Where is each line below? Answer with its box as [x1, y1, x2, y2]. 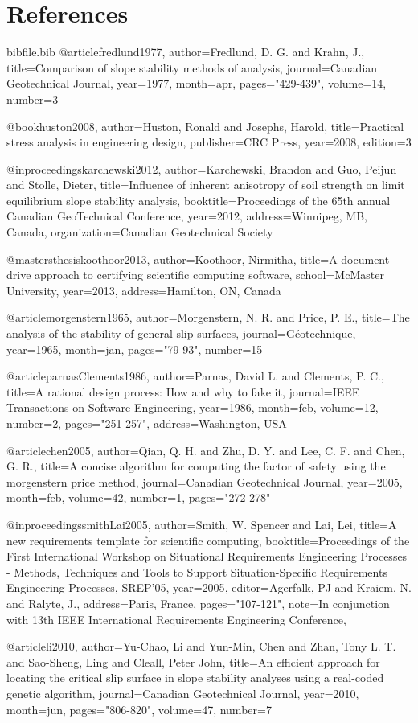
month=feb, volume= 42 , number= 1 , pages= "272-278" [6, 489, 271, 506]
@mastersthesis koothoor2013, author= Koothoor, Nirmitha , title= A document [6, 250, 390, 267]
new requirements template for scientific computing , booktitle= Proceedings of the [6, 532, 410, 548]
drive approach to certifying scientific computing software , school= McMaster [6, 266, 384, 283]
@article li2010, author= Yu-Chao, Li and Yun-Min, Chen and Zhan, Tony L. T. [6, 638, 396, 655]
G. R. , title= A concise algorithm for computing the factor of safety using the [6, 458, 386, 474]
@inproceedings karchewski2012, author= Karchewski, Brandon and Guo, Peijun [6, 160, 397, 177]
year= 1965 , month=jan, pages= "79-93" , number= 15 [6, 340, 263, 357]
